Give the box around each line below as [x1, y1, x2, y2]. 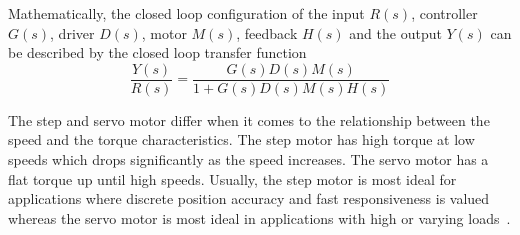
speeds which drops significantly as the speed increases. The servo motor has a [8, 149, 489, 170]
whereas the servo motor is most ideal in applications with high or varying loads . [8, 207, 511, 228]
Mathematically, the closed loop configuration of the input [8, 3, 365, 23]
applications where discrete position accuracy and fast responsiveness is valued [8, 188, 490, 209]
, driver [50, 22, 95, 43]
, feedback [236, 22, 298, 43]
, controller [411, 3, 478, 23]
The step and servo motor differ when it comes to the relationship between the [8, 109, 490, 130]
